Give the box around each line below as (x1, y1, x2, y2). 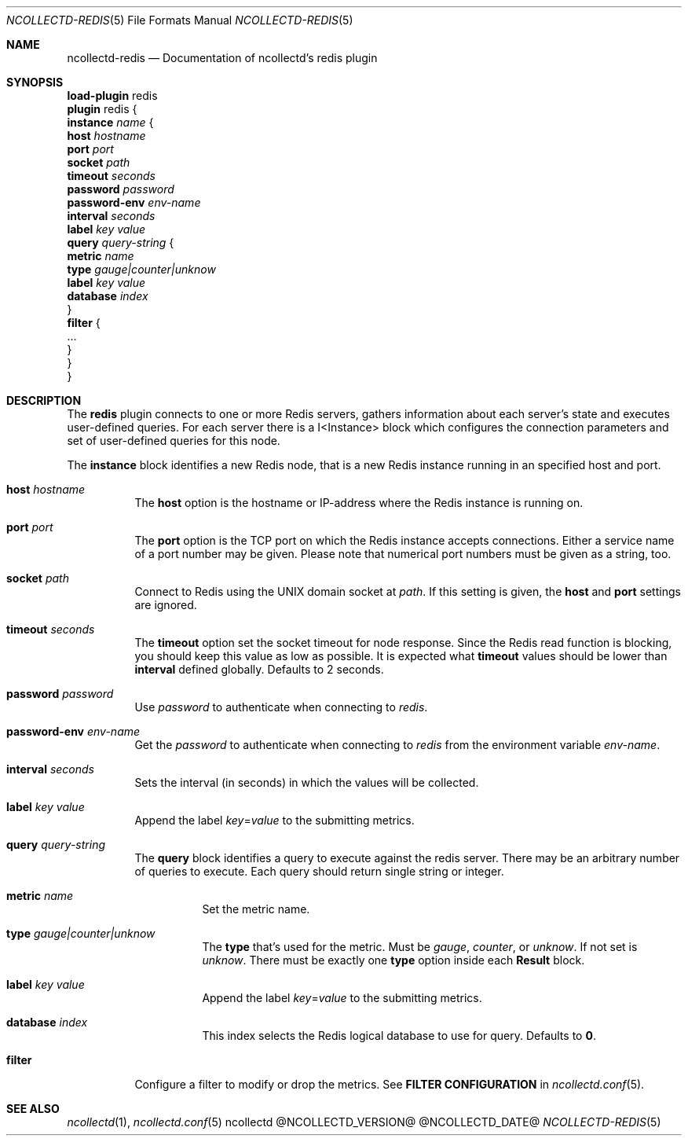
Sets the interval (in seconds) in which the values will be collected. (134, 776, 479, 789)
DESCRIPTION (6, 394, 82, 407)
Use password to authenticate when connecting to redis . (134, 700, 428, 714)
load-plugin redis (67, 89, 158, 102)
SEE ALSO (6, 1102, 60, 1115)
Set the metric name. (202, 902, 310, 916)
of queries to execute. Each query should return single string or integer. (134, 865, 504, 878)
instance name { (67, 116, 154, 129)
